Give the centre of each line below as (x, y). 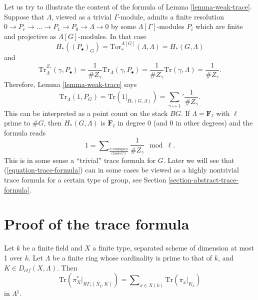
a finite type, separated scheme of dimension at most (173, 248)
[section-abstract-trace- (203, 180)
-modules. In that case (112, 36)
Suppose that (24, 16)
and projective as (30, 36)
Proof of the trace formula (97, 224)
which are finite (219, 26)
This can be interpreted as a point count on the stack (86, 113)
